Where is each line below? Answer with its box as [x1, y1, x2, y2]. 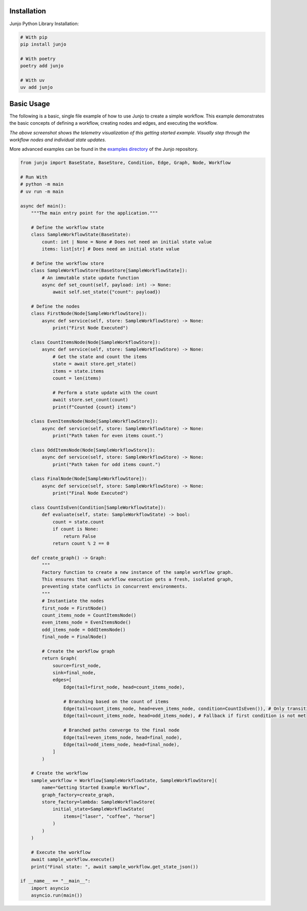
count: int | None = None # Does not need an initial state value [41, 239, 212, 245]
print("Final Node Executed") [52, 490, 128, 496]
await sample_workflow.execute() [31, 857, 115, 862]
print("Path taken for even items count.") [52, 433, 164, 439]
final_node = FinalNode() [41, 634, 107, 640]
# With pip [20, 34, 48, 40]
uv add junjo [20, 85, 53, 90]
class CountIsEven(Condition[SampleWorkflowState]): [31, 505, 166, 511]
